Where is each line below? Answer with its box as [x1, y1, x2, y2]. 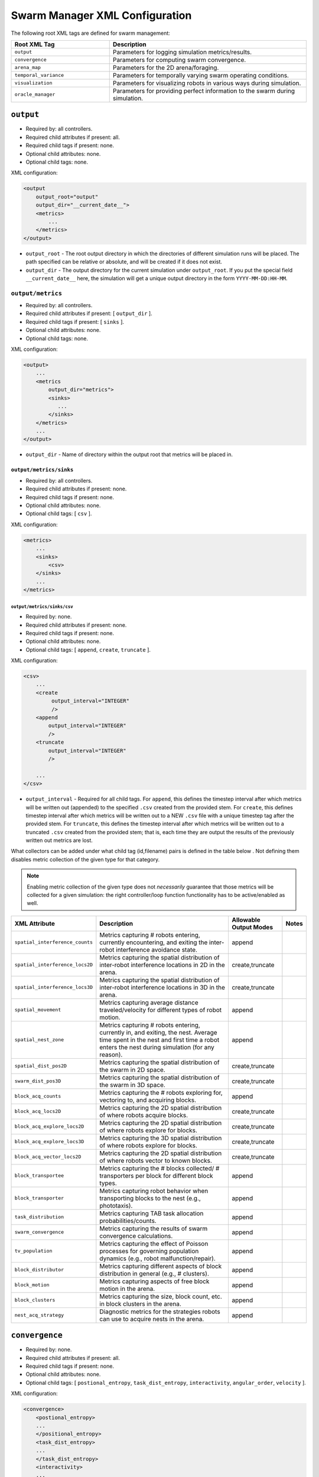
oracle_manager [14, 92, 56, 97]
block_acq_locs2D [14, 1108, 61, 1115]
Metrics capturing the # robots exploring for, [99, 1088, 223, 1097]
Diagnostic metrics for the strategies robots [99, 1307, 221, 1316]
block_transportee [14, 1173, 64, 1179]
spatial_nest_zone [14, 1037, 64, 1043]
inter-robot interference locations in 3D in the [99, 983, 226, 991]
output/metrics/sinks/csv [11, 603, 73, 610]
